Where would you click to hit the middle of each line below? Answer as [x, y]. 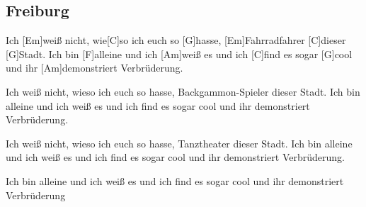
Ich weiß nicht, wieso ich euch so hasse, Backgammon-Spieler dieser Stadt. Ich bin [183, 91]
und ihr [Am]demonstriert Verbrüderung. [95, 68]
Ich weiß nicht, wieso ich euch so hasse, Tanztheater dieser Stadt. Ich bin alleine [179, 143]
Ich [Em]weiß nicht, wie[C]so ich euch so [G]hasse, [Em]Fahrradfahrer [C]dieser [176, 40]
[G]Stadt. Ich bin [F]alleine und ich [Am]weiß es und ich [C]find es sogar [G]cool [179, 54]
